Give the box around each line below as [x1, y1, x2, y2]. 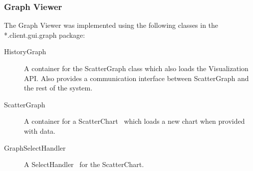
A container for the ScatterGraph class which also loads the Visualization [24, 63, 249, 73]
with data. [24, 125, 56, 136]
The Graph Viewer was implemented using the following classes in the [4, 20, 219, 30]
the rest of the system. [24, 83, 93, 93]
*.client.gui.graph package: [4, 29, 85, 40]
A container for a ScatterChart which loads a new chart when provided [24, 116, 245, 126]
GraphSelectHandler [4, 142, 66, 153]
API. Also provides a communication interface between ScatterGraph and [24, 73, 249, 83]
